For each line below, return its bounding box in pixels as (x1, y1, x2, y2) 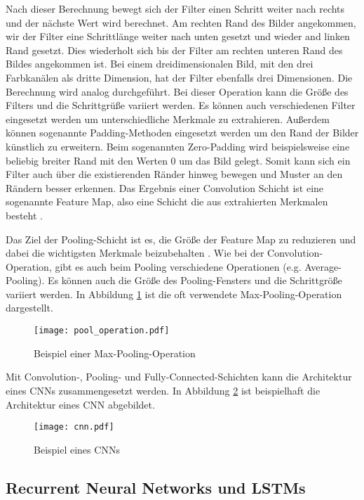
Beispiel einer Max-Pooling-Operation (34, 345, 196, 360)
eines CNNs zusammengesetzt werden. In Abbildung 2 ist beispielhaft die (6, 383, 321, 397)
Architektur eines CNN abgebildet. (6, 397, 155, 411)
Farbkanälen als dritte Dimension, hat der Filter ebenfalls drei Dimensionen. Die (6, 70, 353, 84)
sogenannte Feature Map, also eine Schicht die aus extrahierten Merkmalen (6, 194, 328, 209)
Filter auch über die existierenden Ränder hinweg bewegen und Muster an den (6, 167, 343, 181)
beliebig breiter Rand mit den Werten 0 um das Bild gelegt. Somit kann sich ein (6, 153, 351, 167)
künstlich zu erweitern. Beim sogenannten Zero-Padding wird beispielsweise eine (6, 139, 350, 153)
